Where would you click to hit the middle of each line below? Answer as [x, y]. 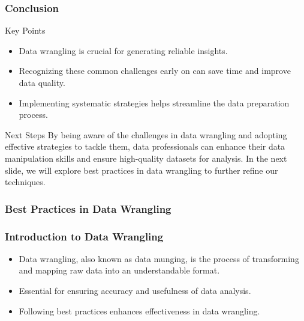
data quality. [42, 82]
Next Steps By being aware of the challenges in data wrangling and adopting [146, 134]
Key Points [25, 30]
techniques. [25, 182]
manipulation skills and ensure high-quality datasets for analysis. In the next [146, 158]
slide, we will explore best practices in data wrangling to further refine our [142, 170]
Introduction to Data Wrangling [84, 236]
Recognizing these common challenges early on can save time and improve [155, 71]
